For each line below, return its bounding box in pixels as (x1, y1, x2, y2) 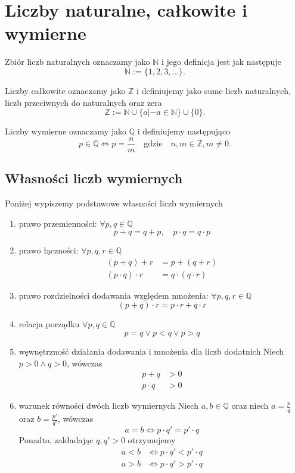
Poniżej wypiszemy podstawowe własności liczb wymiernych (5, 196, 223, 209)
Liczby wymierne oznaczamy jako (5, 125, 126, 137)
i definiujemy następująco (137, 125, 231, 137)
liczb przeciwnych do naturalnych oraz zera (5, 96, 162, 108)
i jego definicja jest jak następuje (161, 55, 281, 68)
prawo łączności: (18, 244, 79, 256)
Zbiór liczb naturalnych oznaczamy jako (5, 55, 150, 68)
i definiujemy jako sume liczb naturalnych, (136, 84, 291, 96)
